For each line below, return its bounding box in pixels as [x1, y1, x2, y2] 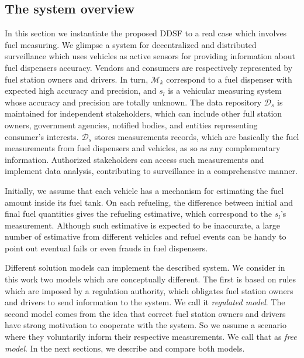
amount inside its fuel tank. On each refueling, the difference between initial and [5, 196, 293, 208]
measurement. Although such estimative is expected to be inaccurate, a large [5, 219, 280, 231]
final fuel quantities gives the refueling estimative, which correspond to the [5, 207, 272, 220]
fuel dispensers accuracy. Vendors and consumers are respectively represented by [5, 61, 293, 73]
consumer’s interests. [5, 130, 79, 142]
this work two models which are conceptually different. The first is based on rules [5, 273, 296, 285]
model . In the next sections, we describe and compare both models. [5, 342, 245, 354]
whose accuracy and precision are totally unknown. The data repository [5, 96, 262, 108]
